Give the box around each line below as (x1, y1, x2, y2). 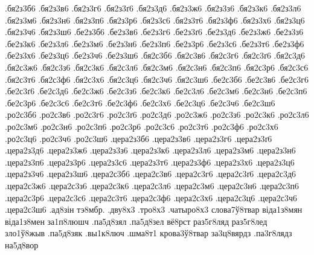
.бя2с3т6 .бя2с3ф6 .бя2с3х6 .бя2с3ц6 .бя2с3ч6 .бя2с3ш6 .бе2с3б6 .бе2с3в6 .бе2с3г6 (5, 73, 309, 85)
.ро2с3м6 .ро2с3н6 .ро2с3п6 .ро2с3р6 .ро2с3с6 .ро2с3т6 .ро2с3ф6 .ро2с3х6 (5, 120, 278, 132)
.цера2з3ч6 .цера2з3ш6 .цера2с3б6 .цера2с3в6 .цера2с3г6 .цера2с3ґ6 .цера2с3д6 (5, 167, 296, 180)
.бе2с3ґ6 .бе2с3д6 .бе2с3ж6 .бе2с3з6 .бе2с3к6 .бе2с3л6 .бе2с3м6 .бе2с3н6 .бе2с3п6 (5, 85, 307, 97)
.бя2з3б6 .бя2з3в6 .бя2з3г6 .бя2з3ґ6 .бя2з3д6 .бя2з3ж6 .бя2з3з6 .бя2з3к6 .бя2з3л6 (5, 2, 301, 14)
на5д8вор (5, 238, 39, 251)
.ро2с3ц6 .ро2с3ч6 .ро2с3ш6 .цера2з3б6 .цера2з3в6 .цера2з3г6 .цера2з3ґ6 (5, 132, 272, 144)
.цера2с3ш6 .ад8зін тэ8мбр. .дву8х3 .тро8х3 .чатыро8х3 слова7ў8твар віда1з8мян (5, 203, 303, 216)
